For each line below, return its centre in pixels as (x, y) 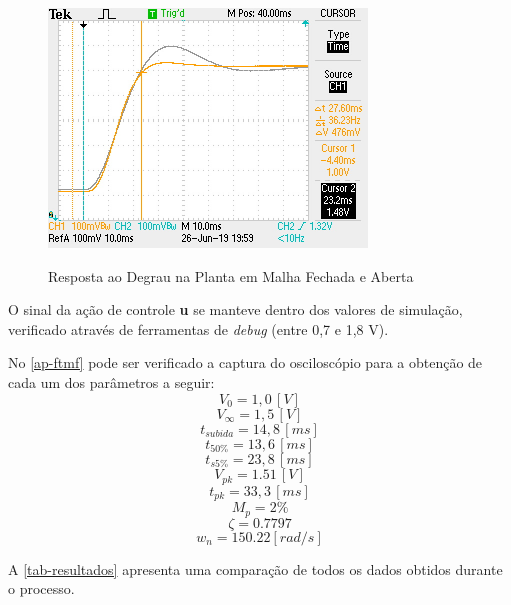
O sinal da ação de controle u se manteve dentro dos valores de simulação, (235, 309)
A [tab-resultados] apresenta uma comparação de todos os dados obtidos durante (255, 568)
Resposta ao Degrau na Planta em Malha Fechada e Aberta (231, 275)
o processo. (41, 588)
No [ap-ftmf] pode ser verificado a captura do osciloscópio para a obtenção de (245, 362)
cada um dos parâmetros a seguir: (111, 381)
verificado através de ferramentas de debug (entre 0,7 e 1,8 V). (198, 328)
